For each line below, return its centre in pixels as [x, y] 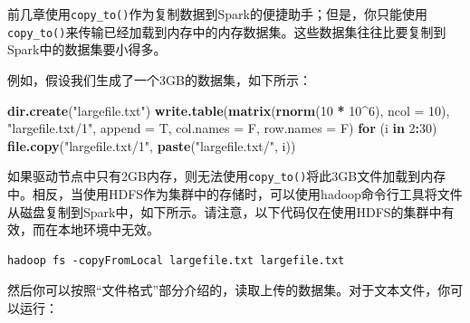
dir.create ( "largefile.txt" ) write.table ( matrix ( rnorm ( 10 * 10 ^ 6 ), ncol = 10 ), [229, 110]
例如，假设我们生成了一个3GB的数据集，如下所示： [159, 79]
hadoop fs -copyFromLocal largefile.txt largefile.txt [176, 260]
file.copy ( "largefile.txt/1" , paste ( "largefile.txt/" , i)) [152, 145]
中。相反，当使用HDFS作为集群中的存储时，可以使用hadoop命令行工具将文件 [235, 193]
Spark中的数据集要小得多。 [87, 49]
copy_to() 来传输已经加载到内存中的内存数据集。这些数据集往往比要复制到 [227, 31]
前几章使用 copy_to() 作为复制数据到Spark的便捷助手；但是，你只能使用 [217, 14]
